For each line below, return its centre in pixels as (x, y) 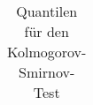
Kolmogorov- (47, 52)
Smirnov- (47, 72)
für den (46, 31)
